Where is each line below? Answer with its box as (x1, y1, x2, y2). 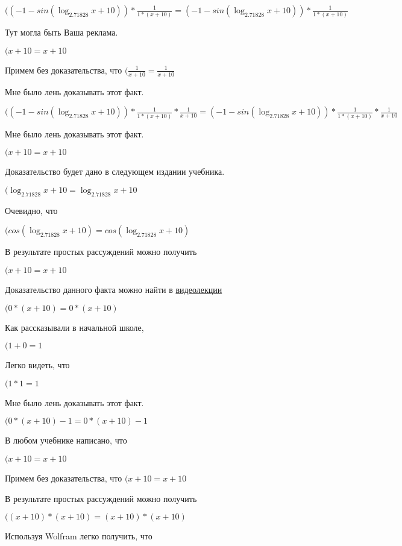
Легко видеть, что (5, 359, 70, 371)
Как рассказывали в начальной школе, (5, 321, 144, 333)
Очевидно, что (5, 204, 58, 216)
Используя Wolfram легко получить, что (5, 530, 152, 542)
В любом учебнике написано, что (5, 434, 127, 447)
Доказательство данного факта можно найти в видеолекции (5, 283, 222, 295)
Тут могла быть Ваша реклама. (5, 26, 118, 39)
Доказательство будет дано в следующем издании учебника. (5, 165, 225, 178)
